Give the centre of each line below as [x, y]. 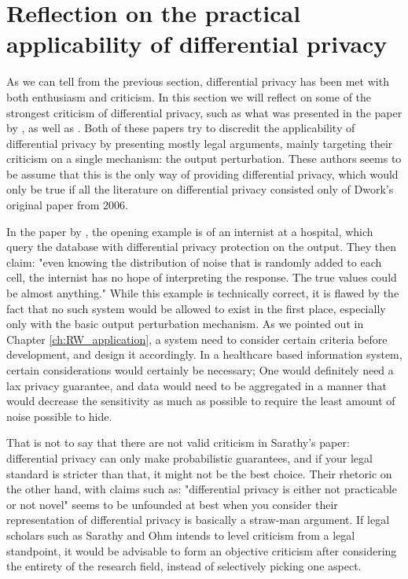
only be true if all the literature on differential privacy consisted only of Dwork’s [200, 189]
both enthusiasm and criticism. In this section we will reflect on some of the [189, 96]
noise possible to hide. [59, 416]
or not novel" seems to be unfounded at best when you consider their [172, 504]
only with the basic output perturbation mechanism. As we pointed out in [185, 324]
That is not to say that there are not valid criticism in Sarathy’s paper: [178, 443]
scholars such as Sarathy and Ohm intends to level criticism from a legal [181, 535]
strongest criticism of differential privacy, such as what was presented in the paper [204, 112]
